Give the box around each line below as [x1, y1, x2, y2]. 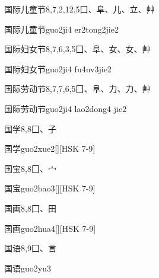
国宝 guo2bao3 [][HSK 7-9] [4, 182, 96, 194]
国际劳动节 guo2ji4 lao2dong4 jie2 [4, 102, 127, 114]
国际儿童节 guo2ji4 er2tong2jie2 [4, 23, 119, 35]
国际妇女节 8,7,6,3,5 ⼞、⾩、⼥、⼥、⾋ [4, 43, 151, 55]
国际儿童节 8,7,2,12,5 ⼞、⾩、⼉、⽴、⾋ [4, 3, 155, 15]
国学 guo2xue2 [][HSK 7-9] [4, 142, 96, 155]
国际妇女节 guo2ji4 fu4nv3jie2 [4, 62, 112, 75]
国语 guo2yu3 [4, 261, 51, 274]
